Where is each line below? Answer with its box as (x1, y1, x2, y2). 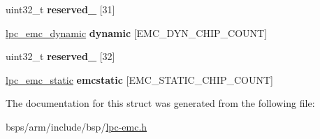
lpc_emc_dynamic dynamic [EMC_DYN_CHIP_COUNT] (6, 25, 268, 40)
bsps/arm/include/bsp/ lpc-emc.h (6, 119, 147, 133)
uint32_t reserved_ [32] (6, 49, 115, 64)
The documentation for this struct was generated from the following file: (6, 96, 315, 110)
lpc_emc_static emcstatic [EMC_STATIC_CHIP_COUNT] (6, 72, 273, 87)
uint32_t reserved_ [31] (6, 2, 115, 16)
